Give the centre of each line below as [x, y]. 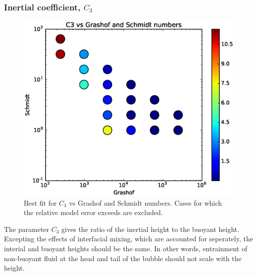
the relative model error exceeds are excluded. [93, 212]
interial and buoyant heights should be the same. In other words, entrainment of [126, 248]
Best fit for [40, 202]
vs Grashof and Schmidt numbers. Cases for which [146, 202]
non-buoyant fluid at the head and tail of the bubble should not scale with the [123, 258]
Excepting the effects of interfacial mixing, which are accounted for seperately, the [128, 239]
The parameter [27, 229]
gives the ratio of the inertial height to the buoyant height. [151, 229]
